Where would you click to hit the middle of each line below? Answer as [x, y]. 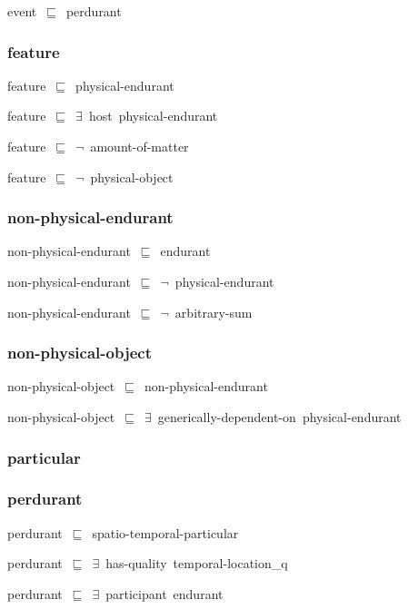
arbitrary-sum [214, 312]
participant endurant [164, 593]
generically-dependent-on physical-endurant [279, 417]
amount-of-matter [139, 146]
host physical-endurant [153, 116]
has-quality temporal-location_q [197, 563]
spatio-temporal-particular [165, 532]
